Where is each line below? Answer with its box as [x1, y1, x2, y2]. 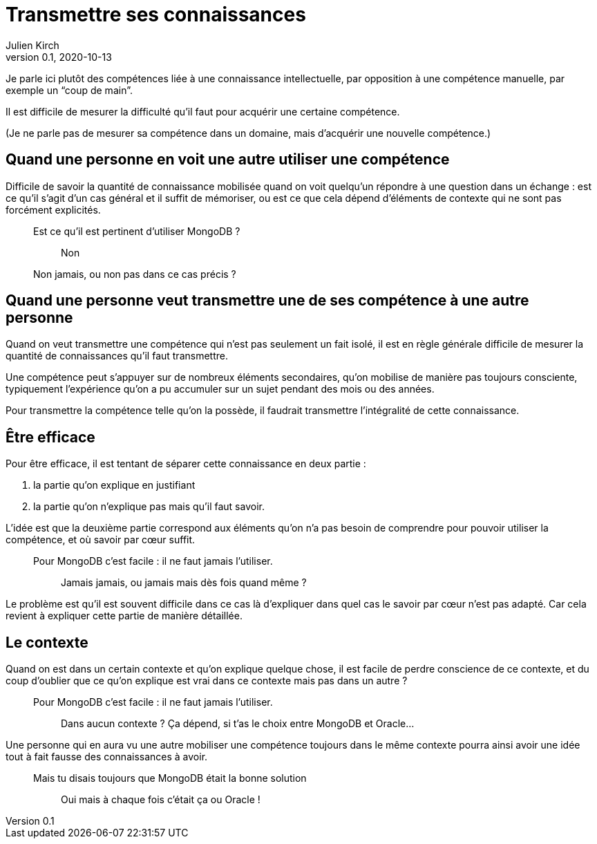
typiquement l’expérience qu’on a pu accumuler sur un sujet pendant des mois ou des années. [6, 383, 435, 395]
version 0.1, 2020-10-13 [6, 50, 112, 63]
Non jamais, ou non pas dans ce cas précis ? [33, 268, 236, 280]
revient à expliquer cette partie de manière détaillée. [6, 610, 243, 622]
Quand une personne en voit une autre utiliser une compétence [6, 151, 450, 169]
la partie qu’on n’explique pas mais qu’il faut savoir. [33, 500, 265, 513]
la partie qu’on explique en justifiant [33, 479, 196, 491]
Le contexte [6, 633, 88, 651]
